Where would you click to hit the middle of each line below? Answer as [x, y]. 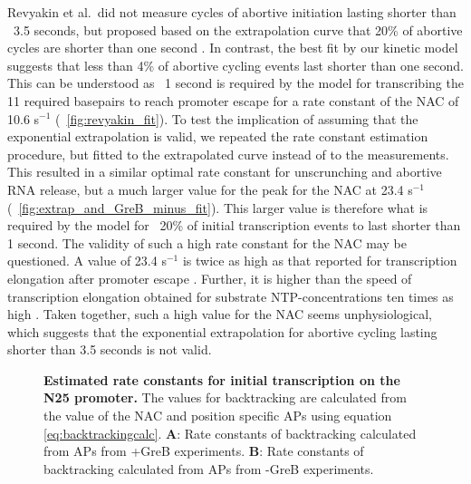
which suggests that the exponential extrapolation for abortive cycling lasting [222, 331]
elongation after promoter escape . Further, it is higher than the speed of [210, 278]
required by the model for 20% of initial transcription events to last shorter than [234, 225]
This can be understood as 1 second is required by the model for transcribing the [235, 83]
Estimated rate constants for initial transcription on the [222, 379]
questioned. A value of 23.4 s [87, 261]
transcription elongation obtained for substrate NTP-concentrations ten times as [231, 296]
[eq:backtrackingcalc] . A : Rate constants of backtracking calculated [230, 433]
